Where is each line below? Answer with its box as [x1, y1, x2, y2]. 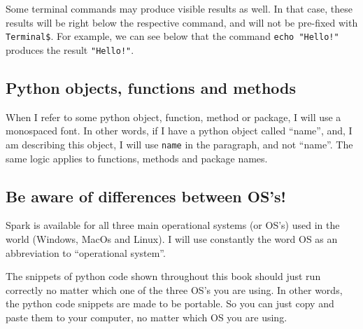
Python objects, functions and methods [6, 76, 297, 98]
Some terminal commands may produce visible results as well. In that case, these [6, 1, 353, 15]
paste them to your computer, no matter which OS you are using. [6, 309, 287, 324]
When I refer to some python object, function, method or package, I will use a [6, 109, 341, 124]
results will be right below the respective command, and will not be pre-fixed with [6, 15, 358, 29]
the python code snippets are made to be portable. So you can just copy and [6, 296, 334, 311]
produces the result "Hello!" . [6, 42, 134, 57]
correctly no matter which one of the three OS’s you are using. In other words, [6, 282, 343, 297]
